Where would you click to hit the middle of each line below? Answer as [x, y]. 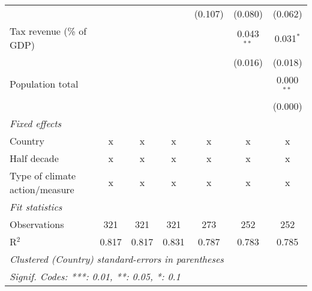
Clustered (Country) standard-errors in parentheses [117, 259]
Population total [44, 84]
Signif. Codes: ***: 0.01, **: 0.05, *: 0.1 [95, 276]
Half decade [34, 158]
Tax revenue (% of [48, 31]
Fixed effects [36, 123]
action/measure [42, 189]
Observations [37, 224]
